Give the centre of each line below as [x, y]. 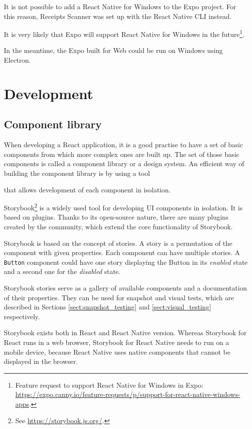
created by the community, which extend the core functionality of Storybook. [118, 227]
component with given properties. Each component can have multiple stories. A [122, 252]
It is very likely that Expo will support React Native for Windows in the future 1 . [124, 33]
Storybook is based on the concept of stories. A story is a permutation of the [118, 243]
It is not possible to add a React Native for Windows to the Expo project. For [120, 6]
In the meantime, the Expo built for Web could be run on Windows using [113, 50]
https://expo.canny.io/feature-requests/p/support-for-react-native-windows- [128, 394]
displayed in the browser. [41, 361]
